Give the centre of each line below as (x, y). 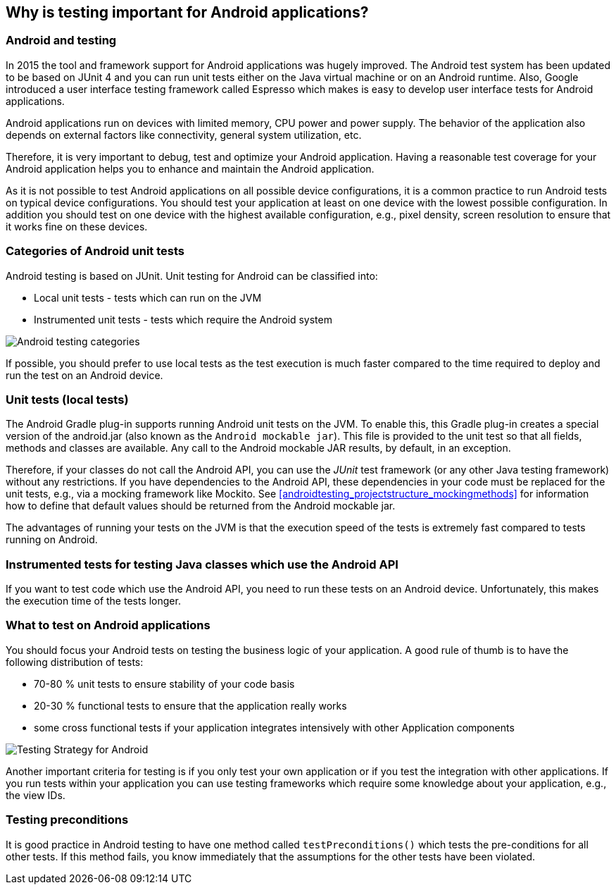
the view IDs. (36, 795)
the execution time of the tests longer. (93, 601)
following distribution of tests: (75, 662)
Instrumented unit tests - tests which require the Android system (183, 319)
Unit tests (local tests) (67, 399)
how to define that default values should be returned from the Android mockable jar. (201, 506)
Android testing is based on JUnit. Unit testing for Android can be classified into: (192, 276)
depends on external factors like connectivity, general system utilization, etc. (184, 135)
